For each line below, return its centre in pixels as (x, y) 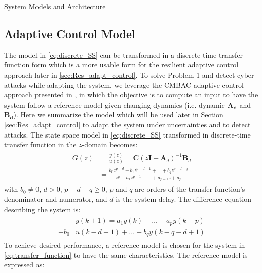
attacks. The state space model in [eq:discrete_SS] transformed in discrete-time (127, 134)
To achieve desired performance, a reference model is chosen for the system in (125, 245)
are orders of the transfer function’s (190, 189)
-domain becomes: (110, 144)
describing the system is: (42, 209)
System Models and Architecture (55, 6)
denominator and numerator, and (56, 199)
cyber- (247, 74)
